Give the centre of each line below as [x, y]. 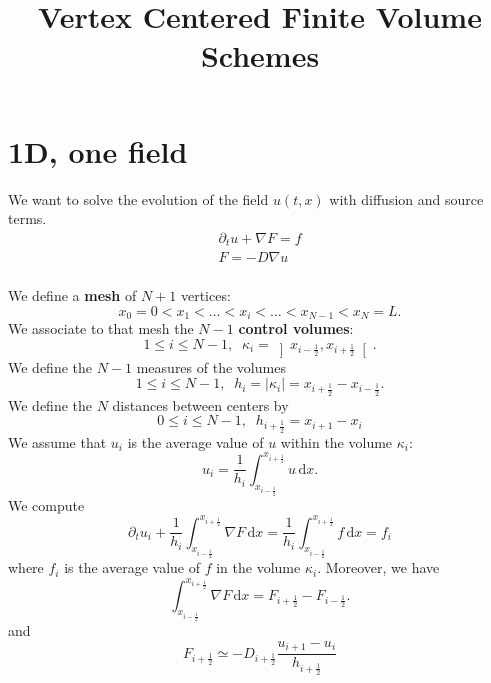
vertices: [205, 295]
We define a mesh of [72, 295]
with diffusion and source [406, 198]
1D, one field [98, 150]
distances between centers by [200, 404]
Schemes [260, 55]
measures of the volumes [211, 366]
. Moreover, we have [378, 567]
